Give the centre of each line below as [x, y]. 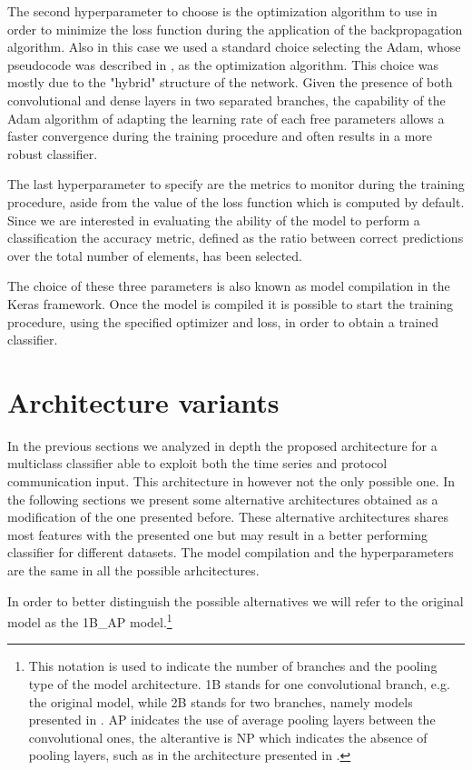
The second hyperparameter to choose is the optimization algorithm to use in [222, 11]
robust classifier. [53, 153]
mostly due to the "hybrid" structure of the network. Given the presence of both [230, 82]
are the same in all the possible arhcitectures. [133, 570]
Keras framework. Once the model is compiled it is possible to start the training [231, 303]
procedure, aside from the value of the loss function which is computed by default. [236, 201]
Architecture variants [143, 401]
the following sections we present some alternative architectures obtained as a [223, 499]
